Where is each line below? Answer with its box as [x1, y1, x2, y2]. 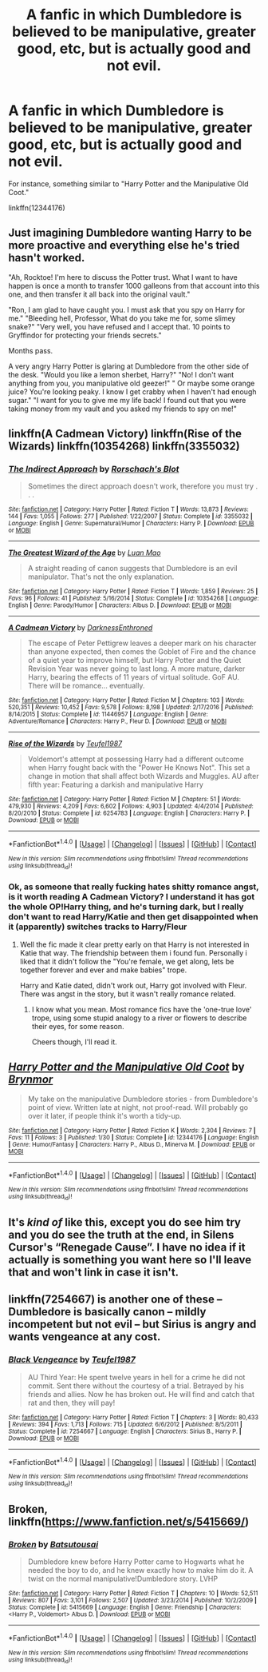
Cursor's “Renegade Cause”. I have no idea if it [8, 1240, 246, 1254]
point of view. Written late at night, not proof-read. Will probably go [27, 1102, 249, 1112]
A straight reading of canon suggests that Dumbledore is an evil [27, 564, 238, 573]
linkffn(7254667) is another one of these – [8, 1293, 223, 1307]
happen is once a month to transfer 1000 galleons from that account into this [8, 281, 260, 290]
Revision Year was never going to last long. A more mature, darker [27, 664, 246, 673]
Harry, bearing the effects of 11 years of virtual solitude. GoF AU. [27, 672, 240, 682]
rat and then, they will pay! [27, 1398, 116, 1407]
